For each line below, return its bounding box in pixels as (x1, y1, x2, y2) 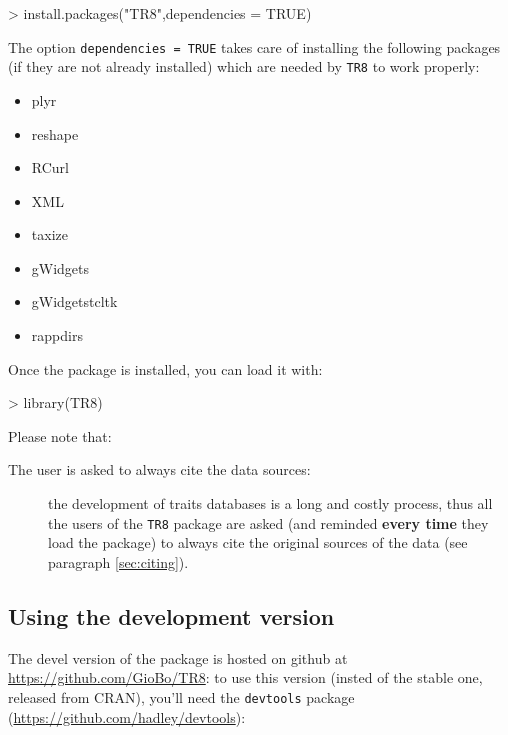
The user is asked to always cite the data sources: (8, 459, 311, 480)
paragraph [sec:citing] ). (48, 551, 189, 572)
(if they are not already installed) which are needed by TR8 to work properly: (8, 56, 480, 77)
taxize (31, 224, 68, 245)
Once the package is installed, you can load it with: (8, 358, 323, 379)
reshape (31, 123, 79, 144)
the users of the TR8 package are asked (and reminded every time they (48, 512, 489, 533)
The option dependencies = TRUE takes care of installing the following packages (8, 36, 501, 57)
